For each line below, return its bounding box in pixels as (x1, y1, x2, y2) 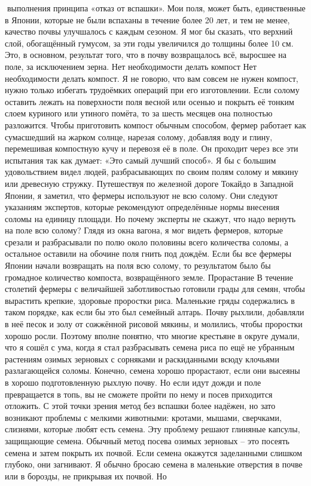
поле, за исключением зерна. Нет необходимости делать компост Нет (5, 60, 257, 72)
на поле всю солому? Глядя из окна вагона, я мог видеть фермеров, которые (5, 224, 283, 236)
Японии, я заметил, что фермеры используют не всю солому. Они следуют (5, 189, 278, 201)
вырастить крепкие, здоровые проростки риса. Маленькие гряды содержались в (5, 294, 295, 306)
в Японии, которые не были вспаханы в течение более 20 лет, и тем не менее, (5, 13, 290, 26)
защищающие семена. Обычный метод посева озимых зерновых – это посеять (5, 434, 289, 447)
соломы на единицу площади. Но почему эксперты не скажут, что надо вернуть (5, 212, 296, 224)
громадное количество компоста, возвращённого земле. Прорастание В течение (5, 270, 294, 283)
